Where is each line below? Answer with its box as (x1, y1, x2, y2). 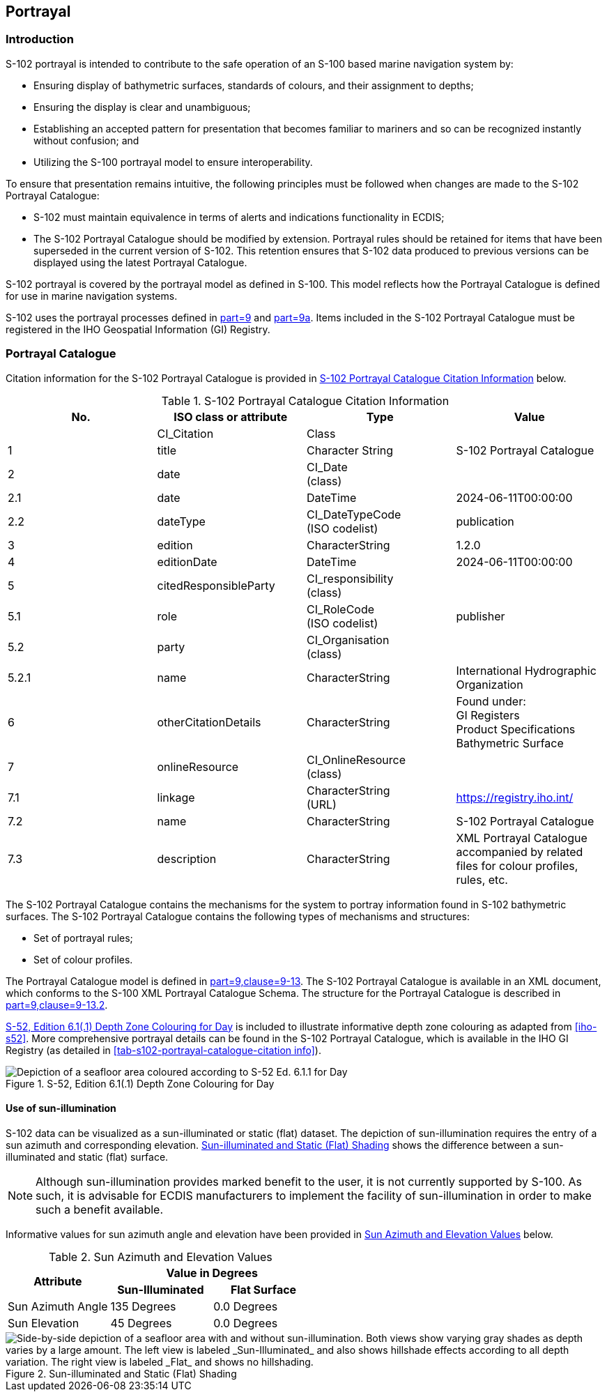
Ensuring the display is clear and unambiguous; (33, 100, 251, 113)
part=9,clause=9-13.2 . (6, 998, 108, 1011)
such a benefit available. (36, 1202, 163, 1216)
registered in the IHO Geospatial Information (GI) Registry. (6, 323, 270, 335)
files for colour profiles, (456, 858, 578, 873)
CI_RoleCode (307, 602, 375, 616)
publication (456, 514, 514, 528)
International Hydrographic (456, 663, 597, 678)
